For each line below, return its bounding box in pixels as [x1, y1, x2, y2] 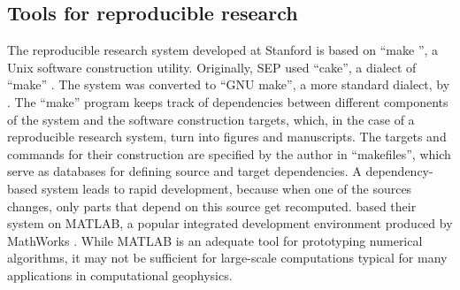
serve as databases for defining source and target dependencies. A [7, 162, 362, 180]
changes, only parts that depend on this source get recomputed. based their [7, 196, 417, 215]
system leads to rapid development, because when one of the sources [41, 179, 412, 197]
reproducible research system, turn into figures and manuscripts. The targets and [7, 127, 447, 146]
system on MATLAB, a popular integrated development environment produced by [7, 214, 453, 233]
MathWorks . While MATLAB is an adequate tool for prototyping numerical [7, 231, 423, 249]
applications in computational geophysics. [7, 265, 233, 284]
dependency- [365, 162, 433, 180]
